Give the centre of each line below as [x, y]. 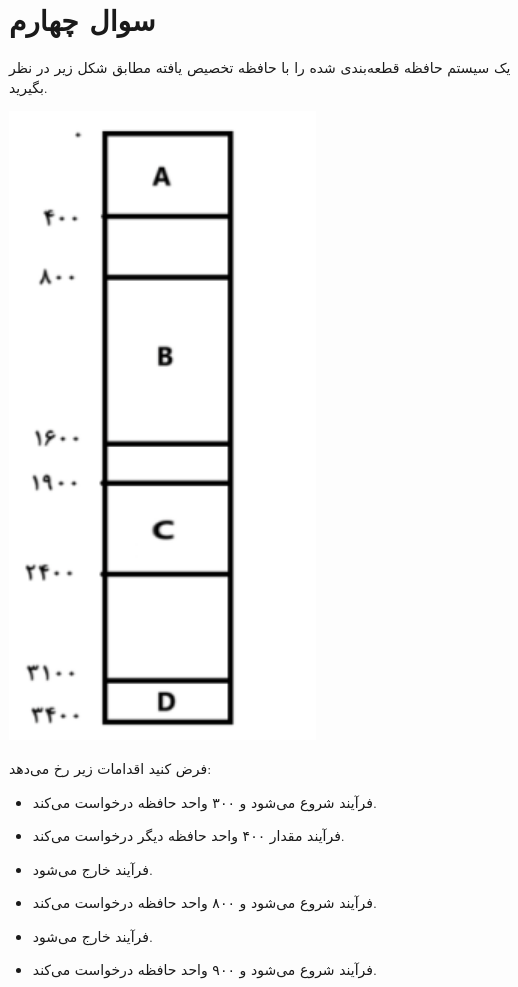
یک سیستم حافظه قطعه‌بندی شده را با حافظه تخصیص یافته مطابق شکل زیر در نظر [260, 67]
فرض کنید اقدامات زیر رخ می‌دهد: [110, 767]
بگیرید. [28, 86]
